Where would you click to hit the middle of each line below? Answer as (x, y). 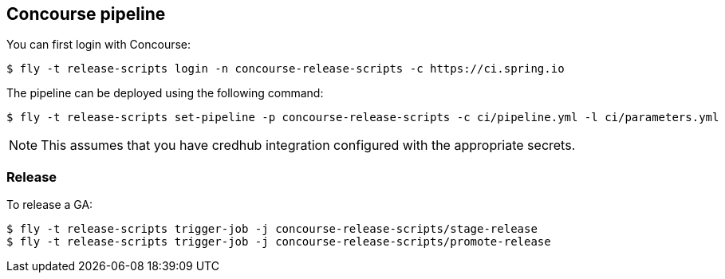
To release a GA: (50, 205)
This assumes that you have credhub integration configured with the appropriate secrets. (308, 145)
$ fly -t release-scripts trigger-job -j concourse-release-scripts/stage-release (272, 229)
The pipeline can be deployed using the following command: (165, 93)
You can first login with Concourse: (99, 45)
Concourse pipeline (86, 14)
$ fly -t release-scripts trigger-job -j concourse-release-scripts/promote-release (279, 242)
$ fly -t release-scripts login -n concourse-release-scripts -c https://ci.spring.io (286, 69)
